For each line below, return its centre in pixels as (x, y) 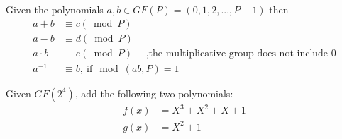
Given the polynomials (55, 9)
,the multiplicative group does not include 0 (241, 53)
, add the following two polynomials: (154, 93)
